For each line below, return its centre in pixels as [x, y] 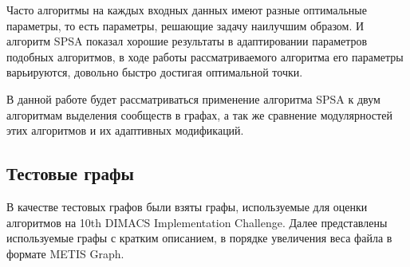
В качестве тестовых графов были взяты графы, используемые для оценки [187, 206]
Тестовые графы [70, 173]
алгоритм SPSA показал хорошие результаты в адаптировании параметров [187, 41]
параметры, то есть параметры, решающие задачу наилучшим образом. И [185, 25]
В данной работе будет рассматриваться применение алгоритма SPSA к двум [193, 98]
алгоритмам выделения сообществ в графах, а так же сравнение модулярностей [199, 114]
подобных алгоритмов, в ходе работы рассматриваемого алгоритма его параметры [205, 56]
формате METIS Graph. [65, 253]
